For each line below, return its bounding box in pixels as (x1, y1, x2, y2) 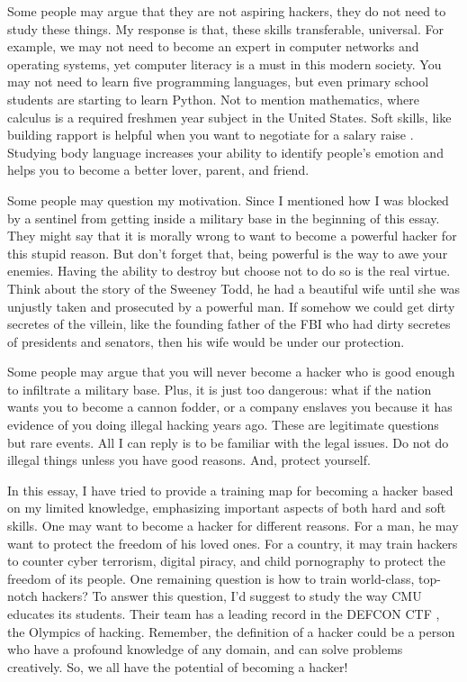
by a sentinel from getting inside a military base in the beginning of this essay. (7, 208, 440, 227)
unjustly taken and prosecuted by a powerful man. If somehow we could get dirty (7, 296, 455, 315)
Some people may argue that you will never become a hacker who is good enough (7, 362, 455, 381)
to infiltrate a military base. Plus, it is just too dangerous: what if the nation (7, 379, 432, 398)
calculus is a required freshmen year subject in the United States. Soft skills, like (7, 107, 452, 126)
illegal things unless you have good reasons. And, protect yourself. (7, 450, 371, 469)
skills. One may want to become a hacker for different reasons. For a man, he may (7, 516, 459, 535)
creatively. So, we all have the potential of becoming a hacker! (7, 657, 348, 676)
